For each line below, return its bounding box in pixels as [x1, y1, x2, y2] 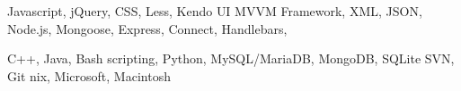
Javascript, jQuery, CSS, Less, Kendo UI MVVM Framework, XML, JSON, [7, 2, 422, 20]
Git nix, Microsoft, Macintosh [7, 66, 171, 85]
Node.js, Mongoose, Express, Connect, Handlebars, [7, 19, 288, 37]
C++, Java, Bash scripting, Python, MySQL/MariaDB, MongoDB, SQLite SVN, [7, 49, 455, 68]
